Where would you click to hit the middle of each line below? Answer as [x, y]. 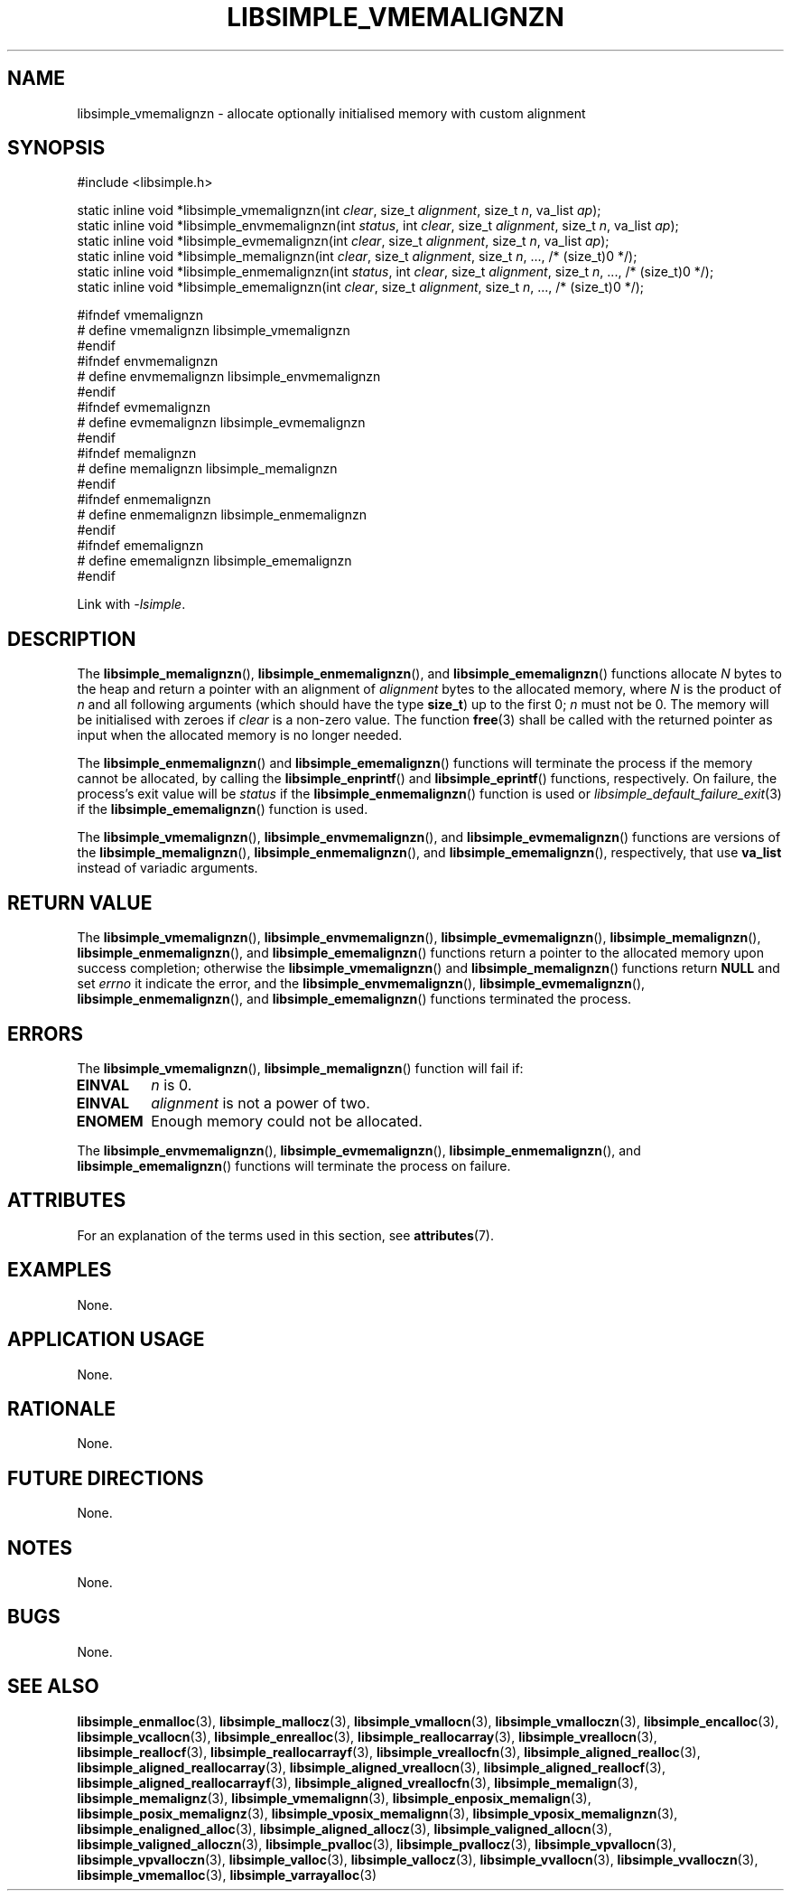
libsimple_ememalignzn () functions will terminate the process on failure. [294, 1165]
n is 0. [172, 1085]
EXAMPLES [60, 1270]
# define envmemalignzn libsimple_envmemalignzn [229, 377]
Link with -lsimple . [131, 604]
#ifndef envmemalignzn [148, 361]
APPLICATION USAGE [106, 1340]
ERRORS [46, 1033]
